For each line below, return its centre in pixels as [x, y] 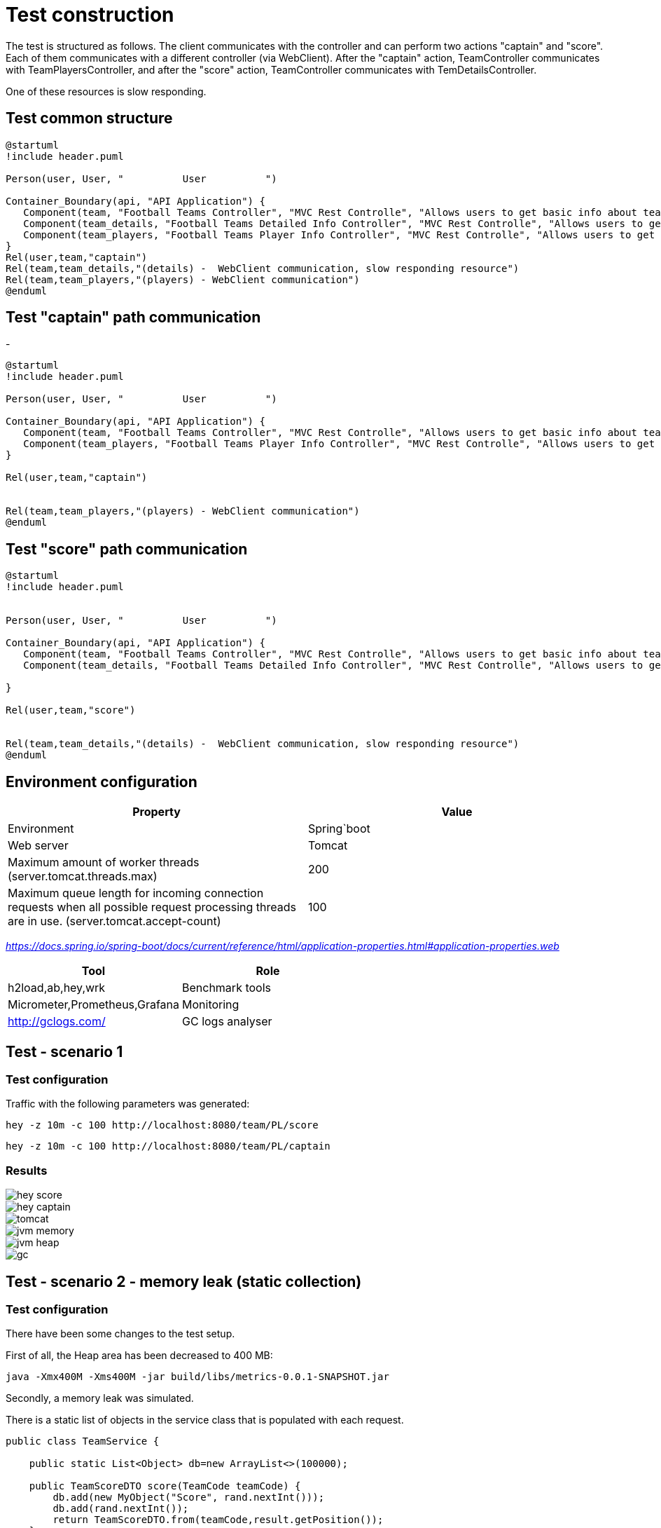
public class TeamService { [83, 1441]
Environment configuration [102, 782]
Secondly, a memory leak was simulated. [100, 1398]
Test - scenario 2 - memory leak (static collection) [184, 1281]
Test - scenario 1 [64, 1051]
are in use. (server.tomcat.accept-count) [114, 921]
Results [27, 1170]
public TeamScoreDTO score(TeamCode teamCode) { [165, 1486]
